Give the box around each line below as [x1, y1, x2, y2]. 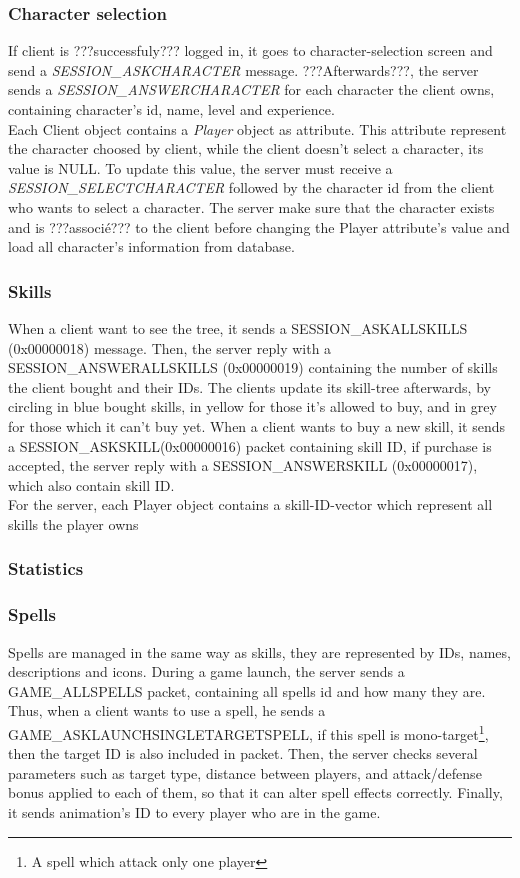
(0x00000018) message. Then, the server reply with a [8, 337, 332, 358]
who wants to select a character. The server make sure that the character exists [8, 196, 495, 217]
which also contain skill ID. [8, 474, 175, 495]
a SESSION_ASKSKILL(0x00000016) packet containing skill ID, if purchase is [8, 435, 492, 456]
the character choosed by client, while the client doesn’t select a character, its [8, 138, 484, 159]
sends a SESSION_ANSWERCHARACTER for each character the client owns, [8, 79, 495, 100]
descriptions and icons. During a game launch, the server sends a [8, 661, 405, 682]
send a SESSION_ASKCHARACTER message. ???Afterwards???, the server [8, 59, 479, 80]
